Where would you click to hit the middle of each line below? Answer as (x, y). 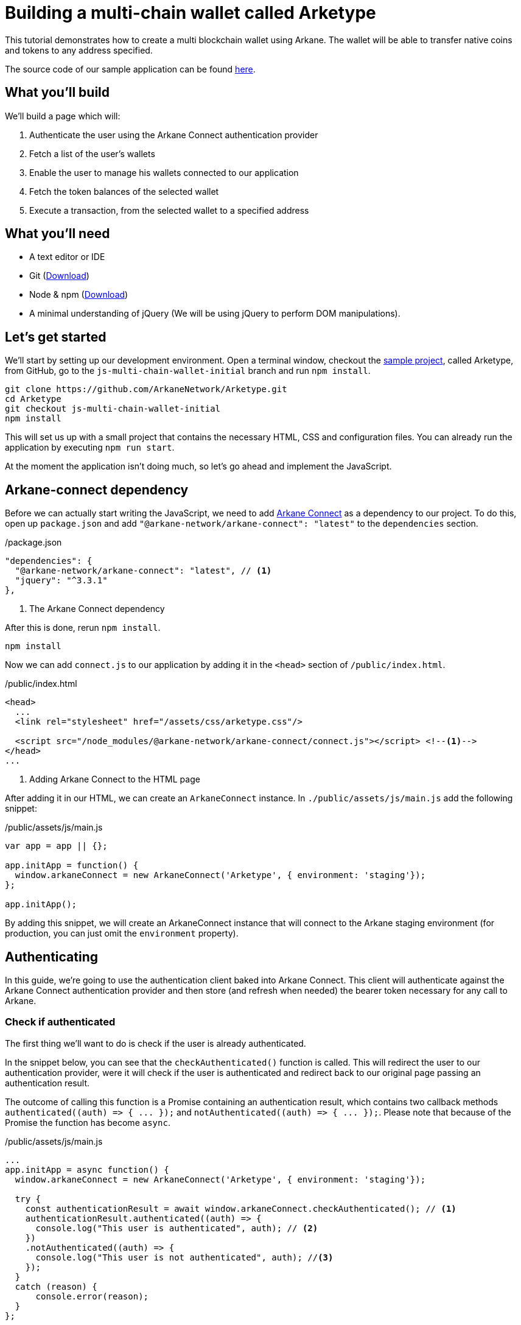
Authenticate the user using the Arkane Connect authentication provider (174, 135)
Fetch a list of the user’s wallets (92, 153)
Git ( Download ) (59, 276)
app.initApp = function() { (72, 866)
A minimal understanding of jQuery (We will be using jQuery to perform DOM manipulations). (215, 314)
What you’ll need (58, 234)
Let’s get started (56, 337)
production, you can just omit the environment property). (122, 933)
